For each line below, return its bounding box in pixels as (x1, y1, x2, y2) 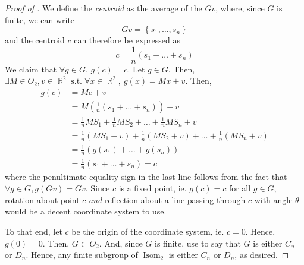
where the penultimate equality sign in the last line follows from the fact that (5, 170, 287, 182)
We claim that (5, 62, 57, 75)
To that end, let (5, 225, 62, 237)
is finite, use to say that (155, 236, 241, 249)
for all (228, 182, 251, 194)
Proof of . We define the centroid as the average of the (5, 2, 202, 14)
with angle (254, 193, 293, 206)
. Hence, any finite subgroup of (26, 248, 138, 261)
